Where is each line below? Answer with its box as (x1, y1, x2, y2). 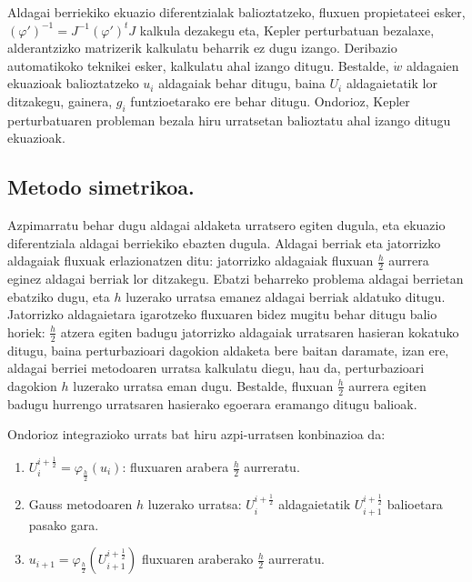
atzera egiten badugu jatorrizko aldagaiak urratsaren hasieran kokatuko (60, 322, 459, 341)
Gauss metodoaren (28, 495, 133, 514)
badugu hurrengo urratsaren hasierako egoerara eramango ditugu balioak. (7, 394, 417, 413)
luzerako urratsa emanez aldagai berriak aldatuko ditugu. (126, 286, 446, 306)
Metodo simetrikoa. (7, 173, 195, 201)
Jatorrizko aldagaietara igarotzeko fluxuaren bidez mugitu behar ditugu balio (7, 305, 437, 324)
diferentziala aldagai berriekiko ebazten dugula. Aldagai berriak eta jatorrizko (7, 233, 441, 252)
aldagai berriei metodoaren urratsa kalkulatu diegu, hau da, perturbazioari (7, 358, 425, 377)
